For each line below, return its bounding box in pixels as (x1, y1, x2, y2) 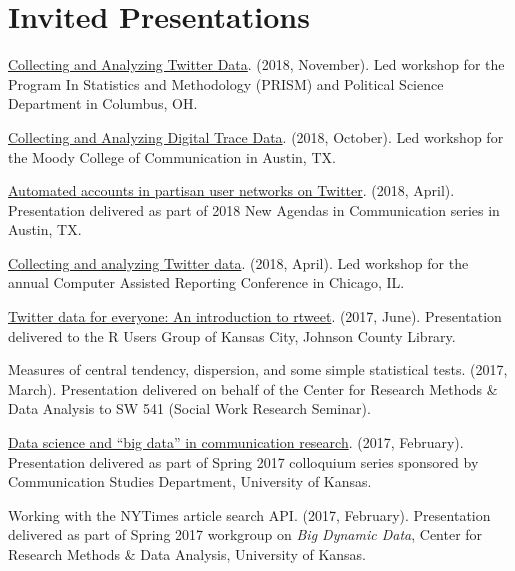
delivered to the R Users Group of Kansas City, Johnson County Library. (8, 325, 456, 346)
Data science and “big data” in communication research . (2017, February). (8, 432, 464, 453)
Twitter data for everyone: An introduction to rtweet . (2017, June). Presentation (8, 306, 502, 327)
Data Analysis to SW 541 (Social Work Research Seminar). (8, 398, 371, 419)
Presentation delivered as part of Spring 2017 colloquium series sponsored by (8, 451, 479, 472)
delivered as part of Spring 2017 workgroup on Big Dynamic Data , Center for (8, 524, 483, 545)
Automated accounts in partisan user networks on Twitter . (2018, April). (8, 180, 455, 201)
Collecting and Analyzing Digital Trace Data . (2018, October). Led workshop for (8, 126, 504, 147)
